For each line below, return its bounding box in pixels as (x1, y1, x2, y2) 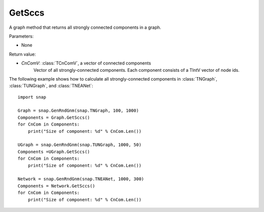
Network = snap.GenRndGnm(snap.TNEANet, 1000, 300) (18, 176, 144, 182)
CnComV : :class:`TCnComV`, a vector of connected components (21, 60, 151, 66)
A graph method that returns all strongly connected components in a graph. (9, 24, 161, 30)
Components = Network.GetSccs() (18, 183, 95, 189)
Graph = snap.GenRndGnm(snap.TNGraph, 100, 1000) (18, 108, 139, 113)
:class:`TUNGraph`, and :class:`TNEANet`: (9, 83, 93, 89)
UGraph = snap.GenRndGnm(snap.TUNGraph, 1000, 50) (18, 142, 142, 148)
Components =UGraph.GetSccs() (18, 149, 90, 154)
